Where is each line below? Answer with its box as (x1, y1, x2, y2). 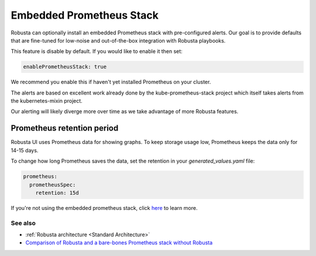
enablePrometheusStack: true (23, 64, 107, 70)
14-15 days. (11, 146, 39, 154)
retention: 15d (35, 190, 79, 196)
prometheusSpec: (29, 181, 76, 188)
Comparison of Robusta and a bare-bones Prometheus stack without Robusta (25, 239, 213, 246)
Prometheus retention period (11, 123, 119, 134)
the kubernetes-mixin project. (11, 97, 83, 104)
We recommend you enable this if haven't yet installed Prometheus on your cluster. (11, 79, 211, 86)
